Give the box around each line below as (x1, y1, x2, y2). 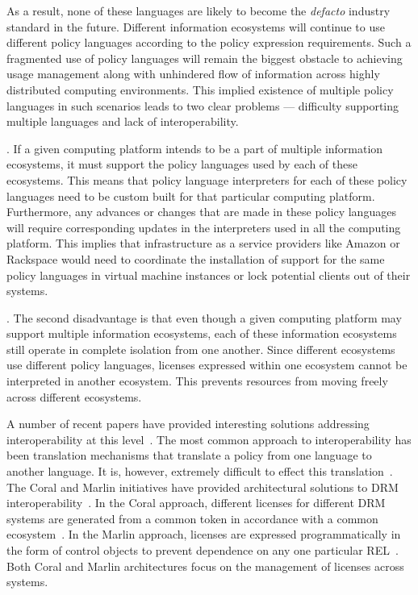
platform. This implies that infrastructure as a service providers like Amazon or (6, 235, 400, 252)
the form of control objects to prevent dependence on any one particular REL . (6, 542, 399, 558)
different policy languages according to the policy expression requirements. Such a (6, 34, 412, 51)
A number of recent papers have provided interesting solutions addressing (6, 415, 370, 432)
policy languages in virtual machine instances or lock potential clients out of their (6, 266, 411, 283)
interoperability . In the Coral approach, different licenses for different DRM (6, 494, 386, 511)
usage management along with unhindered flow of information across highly (6, 65, 380, 82)
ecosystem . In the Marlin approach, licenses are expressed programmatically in (6, 526, 401, 543)
